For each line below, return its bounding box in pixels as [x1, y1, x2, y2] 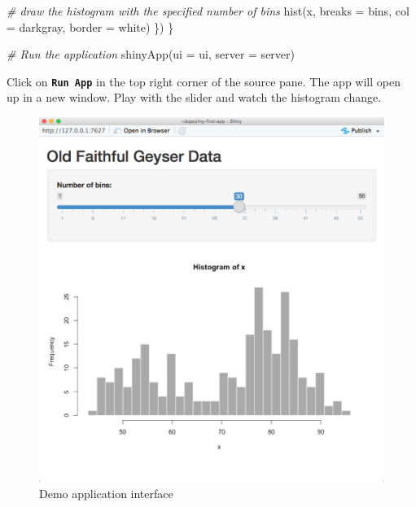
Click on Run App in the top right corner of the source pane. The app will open [7, 72, 401, 90]
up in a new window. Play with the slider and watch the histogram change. [7, 89, 382, 106]
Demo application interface [39, 484, 173, 501]
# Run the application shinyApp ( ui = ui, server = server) [7, 46, 295, 63]
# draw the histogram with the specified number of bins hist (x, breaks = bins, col [7, 2, 409, 19]
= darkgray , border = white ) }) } [7, 18, 174, 35]
